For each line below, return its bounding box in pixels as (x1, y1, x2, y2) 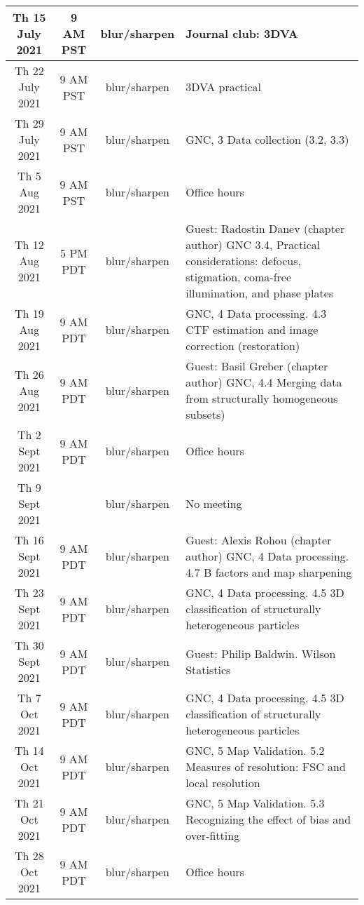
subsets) (185, 406, 225, 422)
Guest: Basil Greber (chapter (185, 358, 328, 374)
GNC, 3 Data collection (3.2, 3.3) (185, 131, 349, 147)
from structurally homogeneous (185, 390, 338, 406)
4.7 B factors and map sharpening (185, 564, 352, 580)
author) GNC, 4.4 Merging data (185, 374, 342, 390)
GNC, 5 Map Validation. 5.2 (185, 742, 325, 758)
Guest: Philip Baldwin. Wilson (185, 645, 336, 662)
